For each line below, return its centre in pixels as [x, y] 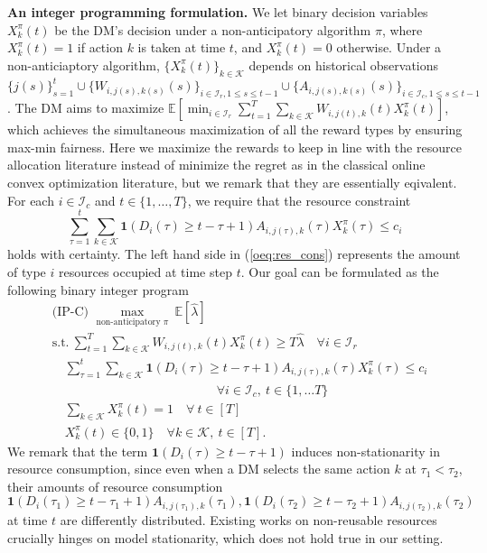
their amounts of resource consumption [115, 486]
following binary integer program [98, 289]
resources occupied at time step [145, 271]
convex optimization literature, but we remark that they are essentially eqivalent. [232, 183]
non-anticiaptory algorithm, [84, 65]
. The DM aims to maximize [86, 108]
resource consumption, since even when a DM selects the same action [199, 469]
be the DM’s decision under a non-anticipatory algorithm [213, 29]
